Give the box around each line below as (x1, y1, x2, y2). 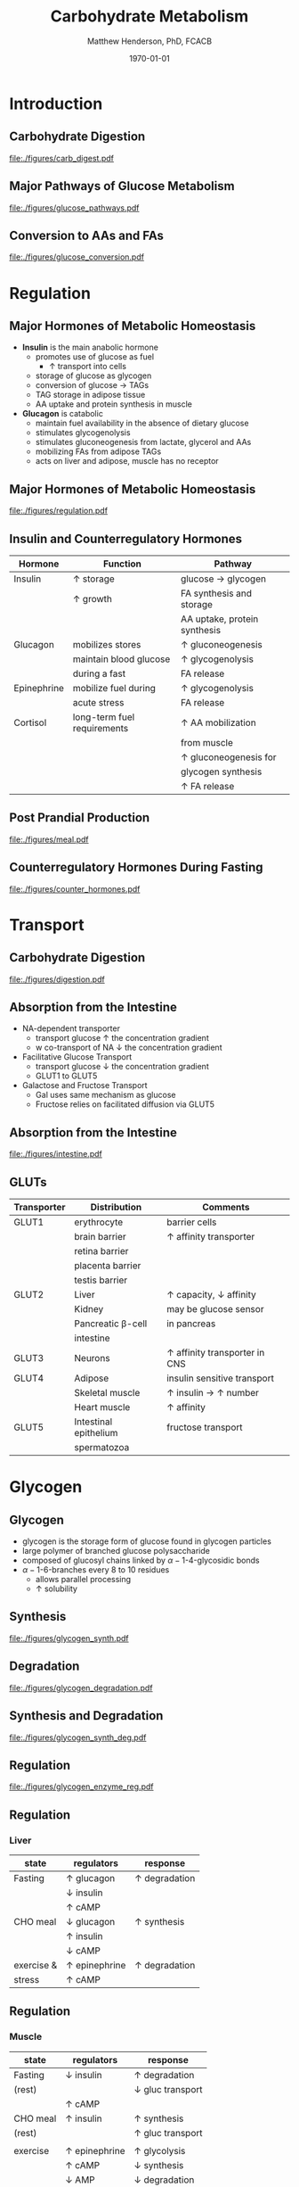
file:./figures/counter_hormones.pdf (9, 883, 141, 894)
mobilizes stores (72, 639, 141, 650)
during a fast (72, 667, 126, 680)
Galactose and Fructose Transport (21, 1080, 149, 1091)
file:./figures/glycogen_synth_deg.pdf (9, 1732, 147, 1743)
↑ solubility (35, 1583, 78, 1594)
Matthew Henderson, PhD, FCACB (87, 36, 212, 46)
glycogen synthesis (181, 765, 263, 778)
